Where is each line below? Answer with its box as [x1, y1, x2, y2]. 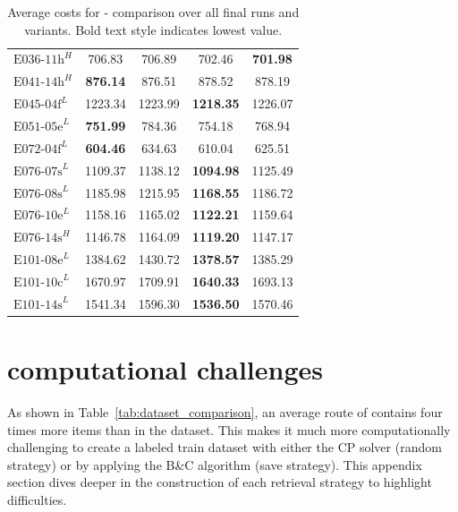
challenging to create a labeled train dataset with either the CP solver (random [7, 438, 442, 457]
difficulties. [7, 490, 67, 508]
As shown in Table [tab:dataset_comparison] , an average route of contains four [7, 402, 443, 421]
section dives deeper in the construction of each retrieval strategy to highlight [7, 473, 432, 491]
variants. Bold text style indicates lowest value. [24, 20, 283, 38]
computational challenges [7, 351, 323, 387]
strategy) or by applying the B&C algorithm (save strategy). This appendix [7, 455, 422, 474]
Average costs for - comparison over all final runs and [7, 3, 300, 21]
